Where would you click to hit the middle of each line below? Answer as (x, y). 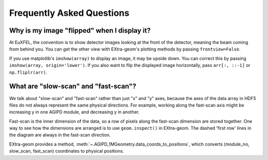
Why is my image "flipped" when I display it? (80, 30)
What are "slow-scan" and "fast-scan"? (73, 86)
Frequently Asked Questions (69, 13)
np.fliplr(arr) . (28, 72)
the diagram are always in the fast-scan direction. (60, 135)
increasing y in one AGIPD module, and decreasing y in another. (74, 112)
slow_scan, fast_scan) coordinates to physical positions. (67, 151)
